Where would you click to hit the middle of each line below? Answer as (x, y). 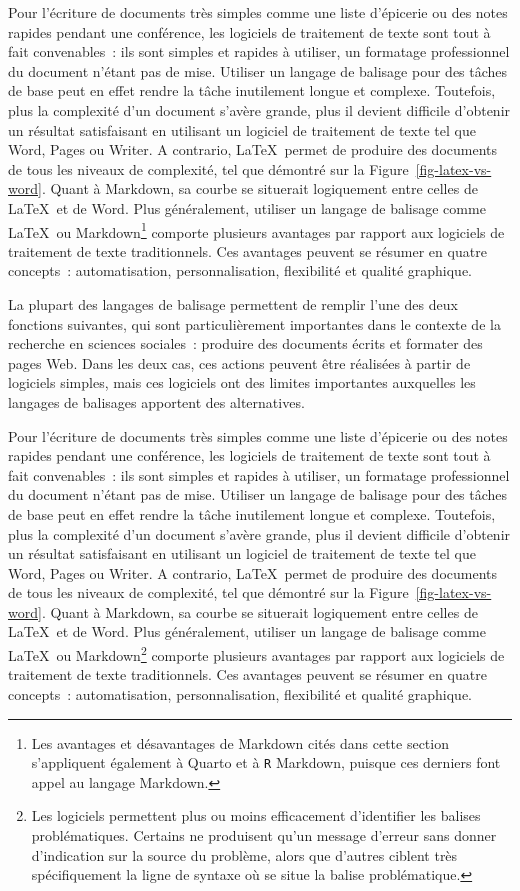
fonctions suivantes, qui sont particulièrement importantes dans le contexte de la (254, 323)
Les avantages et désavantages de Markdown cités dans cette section (240, 742)
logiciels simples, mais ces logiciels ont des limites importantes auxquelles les (242, 382)
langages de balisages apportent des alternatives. (156, 401)
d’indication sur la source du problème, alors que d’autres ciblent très (244, 854)
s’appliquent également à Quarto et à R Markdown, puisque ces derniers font (266, 762)
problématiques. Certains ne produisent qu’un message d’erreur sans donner (264, 834)
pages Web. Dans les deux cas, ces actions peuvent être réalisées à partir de (239, 362)
